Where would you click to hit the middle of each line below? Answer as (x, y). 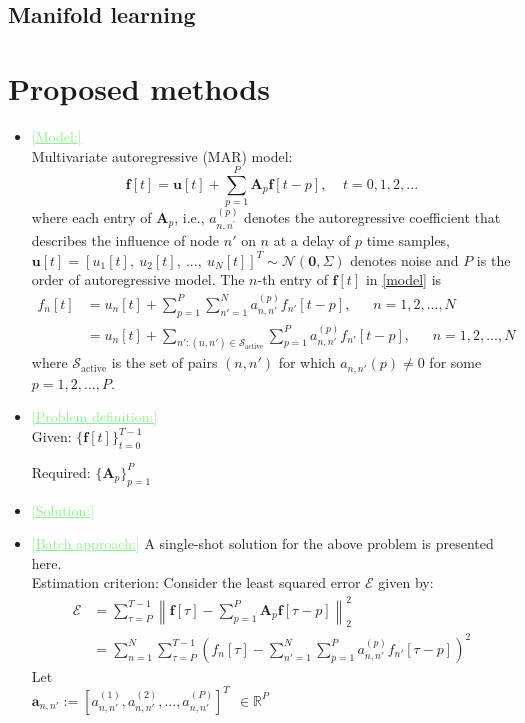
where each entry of (91, 217)
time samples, (408, 240)
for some (455, 362)
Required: (61, 471)
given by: (406, 582)
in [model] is (403, 279)
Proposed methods (139, 87)
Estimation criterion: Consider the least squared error (196, 582)
